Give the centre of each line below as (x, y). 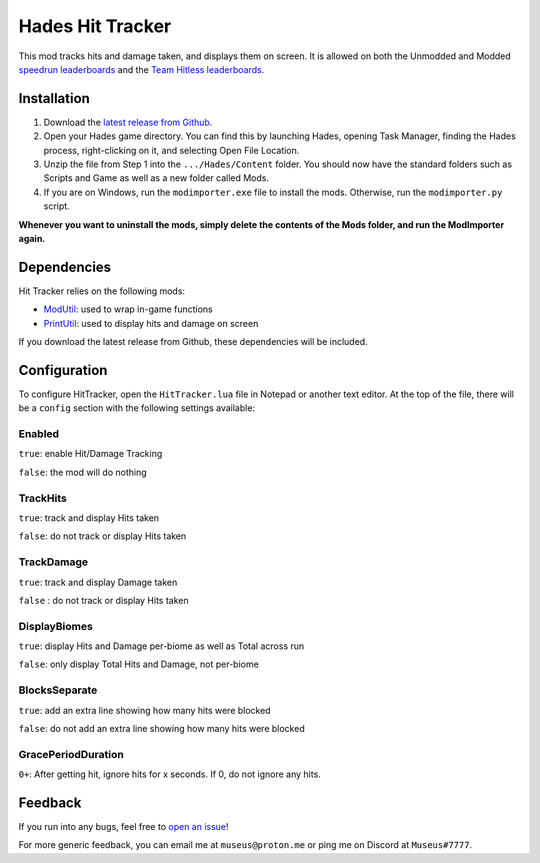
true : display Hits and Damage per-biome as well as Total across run (161, 646)
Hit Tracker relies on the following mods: (101, 291)
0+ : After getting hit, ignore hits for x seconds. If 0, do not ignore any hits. (170, 774)
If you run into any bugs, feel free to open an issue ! (123, 827)
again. (32, 238)
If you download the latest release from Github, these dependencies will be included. (193, 342)
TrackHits (42, 498)
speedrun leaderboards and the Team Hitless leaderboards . (141, 69)
